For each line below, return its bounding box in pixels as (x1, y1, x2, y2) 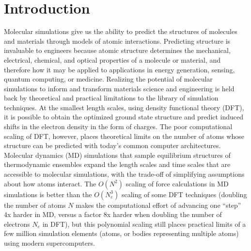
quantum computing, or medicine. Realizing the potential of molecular (4, 74, 213, 84)
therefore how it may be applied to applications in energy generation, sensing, (4, 64, 235, 74)
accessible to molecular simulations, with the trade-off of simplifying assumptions (4, 169, 245, 179)
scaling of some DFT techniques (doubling (121, 189, 247, 199)
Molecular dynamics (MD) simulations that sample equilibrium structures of (4, 150, 231, 160)
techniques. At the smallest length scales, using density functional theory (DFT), (4, 102, 244, 112)
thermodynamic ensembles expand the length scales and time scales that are (4, 159, 231, 169)
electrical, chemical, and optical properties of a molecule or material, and (4, 54, 221, 65)
